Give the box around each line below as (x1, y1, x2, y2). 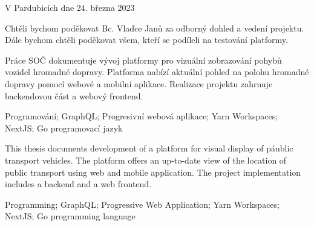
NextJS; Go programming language (5, 210, 136, 222)
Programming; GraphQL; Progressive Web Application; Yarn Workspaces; (5, 198, 280, 210)
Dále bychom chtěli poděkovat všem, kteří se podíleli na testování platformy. (5, 33, 288, 46)
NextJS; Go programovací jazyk (5, 121, 123, 134)
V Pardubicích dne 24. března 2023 (5, 1, 135, 13)
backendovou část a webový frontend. (5, 89, 143, 102)
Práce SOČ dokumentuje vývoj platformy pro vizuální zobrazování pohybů (5, 53, 282, 66)
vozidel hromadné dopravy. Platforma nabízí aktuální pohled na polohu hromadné (5, 65, 309, 78)
